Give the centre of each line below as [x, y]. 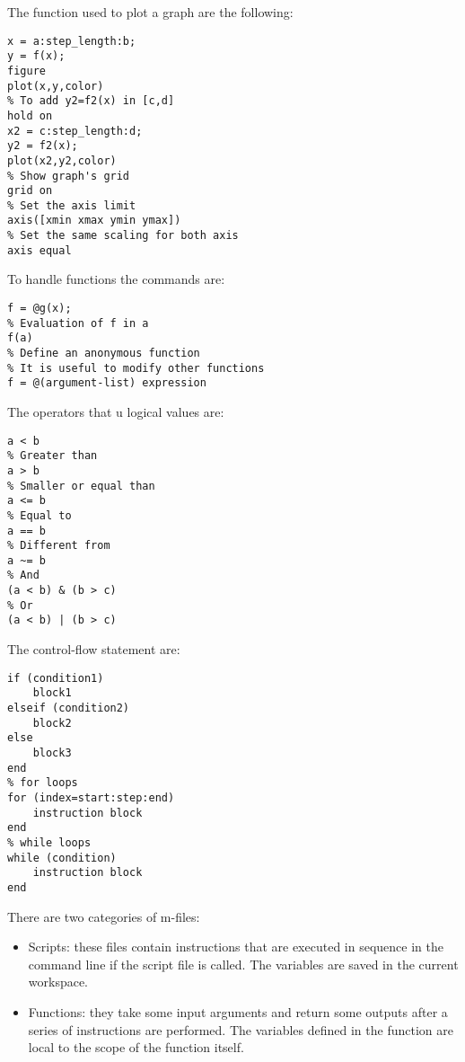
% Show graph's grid [69, 176]
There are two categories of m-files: [104, 916]
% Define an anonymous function [104, 353]
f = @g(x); [39, 309]
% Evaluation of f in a [78, 323]
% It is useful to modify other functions [136, 368]
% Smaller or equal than [81, 486]
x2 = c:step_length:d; [75, 131]
